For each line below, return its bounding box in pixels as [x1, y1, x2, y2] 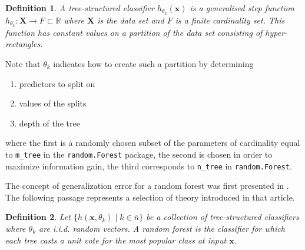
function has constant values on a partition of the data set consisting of [5, 26, 263, 38]
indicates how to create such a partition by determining [53, 57, 254, 69]
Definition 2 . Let [5, 211, 71, 223]
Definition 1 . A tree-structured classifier [5, 2, 154, 14]
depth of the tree [19, 116, 80, 129]
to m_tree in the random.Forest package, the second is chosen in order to [5, 148, 273, 160]
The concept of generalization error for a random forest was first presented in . [5, 179, 289, 192]
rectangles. [5, 38, 43, 50]
